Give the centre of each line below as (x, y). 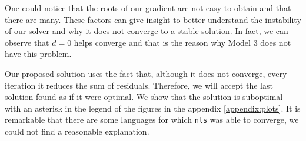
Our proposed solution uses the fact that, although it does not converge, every (146, 73)
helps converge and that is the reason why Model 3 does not (182, 42)
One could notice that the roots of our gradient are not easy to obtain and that (148, 8)
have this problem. (38, 54)
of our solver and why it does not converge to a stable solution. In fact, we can (147, 31)
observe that (27, 42)
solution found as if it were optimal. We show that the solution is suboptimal (144, 97)
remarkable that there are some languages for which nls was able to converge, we (152, 120)
